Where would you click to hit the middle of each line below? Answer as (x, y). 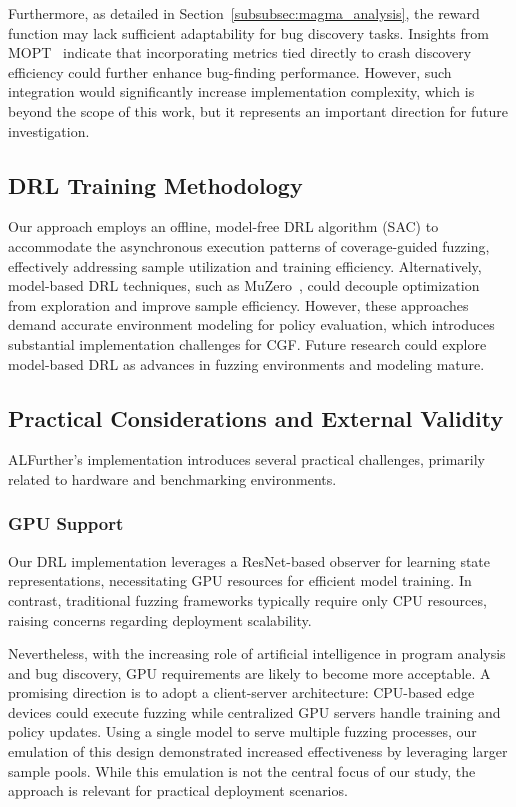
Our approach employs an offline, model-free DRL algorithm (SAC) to (223, 226)
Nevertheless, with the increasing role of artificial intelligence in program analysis (257, 653)
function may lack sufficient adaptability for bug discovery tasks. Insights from (248, 32)
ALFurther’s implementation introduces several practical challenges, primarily (246, 459)
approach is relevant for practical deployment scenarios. (178, 790)
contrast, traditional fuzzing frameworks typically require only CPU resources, (247, 599)
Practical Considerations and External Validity (256, 417)
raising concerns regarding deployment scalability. (160, 619)
